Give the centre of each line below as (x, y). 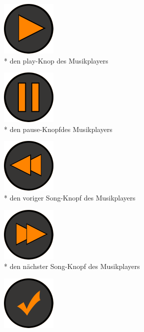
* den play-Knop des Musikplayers (56, 60)
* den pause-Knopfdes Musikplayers (58, 129)
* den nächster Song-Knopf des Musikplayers (72, 266)
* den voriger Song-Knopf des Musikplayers (70, 197)
